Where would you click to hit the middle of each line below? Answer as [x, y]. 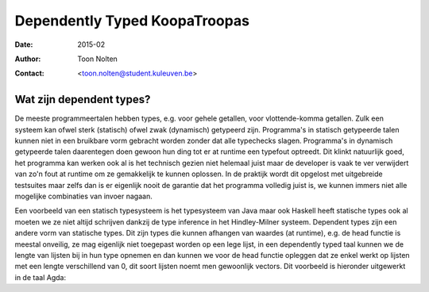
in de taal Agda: [41, 277]
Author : [28, 59]
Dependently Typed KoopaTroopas [132, 21]
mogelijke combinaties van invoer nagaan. [83, 196]
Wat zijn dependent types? [83, 100]
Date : [24, 44]
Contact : [30, 73]
